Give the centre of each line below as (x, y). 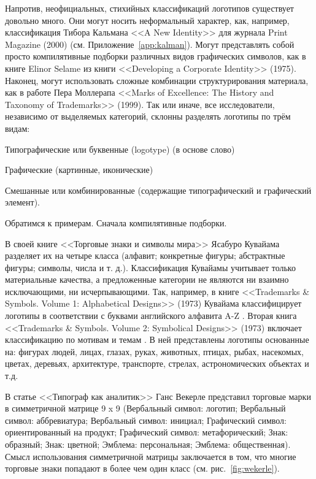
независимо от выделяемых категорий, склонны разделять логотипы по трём (148, 116)
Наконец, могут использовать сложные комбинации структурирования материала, (157, 80)
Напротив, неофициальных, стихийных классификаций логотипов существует (149, 8)
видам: (17, 128)
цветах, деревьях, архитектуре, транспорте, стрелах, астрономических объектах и (157, 363)
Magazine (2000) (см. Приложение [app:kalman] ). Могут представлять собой (150, 44)
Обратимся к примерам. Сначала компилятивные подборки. (116, 222)
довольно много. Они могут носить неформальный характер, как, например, (147, 20)
